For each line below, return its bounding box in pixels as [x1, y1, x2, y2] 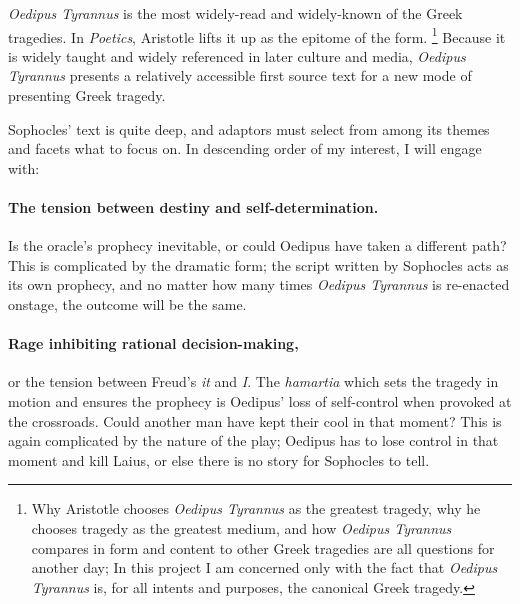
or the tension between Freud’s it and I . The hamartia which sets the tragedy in [8, 371, 499, 392]
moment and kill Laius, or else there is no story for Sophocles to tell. [8, 449, 430, 470]
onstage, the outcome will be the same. [8, 293, 247, 314]
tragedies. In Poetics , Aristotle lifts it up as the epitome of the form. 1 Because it [8, 23, 506, 47]
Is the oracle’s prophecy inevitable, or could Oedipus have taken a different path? [8, 235, 507, 256]
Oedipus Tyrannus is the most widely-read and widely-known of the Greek [8, 3, 463, 23]
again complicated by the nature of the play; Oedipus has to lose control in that [8, 430, 499, 451]
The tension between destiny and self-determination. [8, 197, 379, 217]
